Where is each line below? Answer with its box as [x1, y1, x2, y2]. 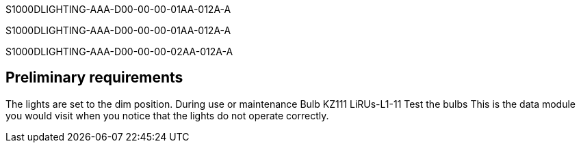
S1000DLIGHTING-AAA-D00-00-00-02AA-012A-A [5, 46, 233, 57]
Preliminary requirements [5, 69, 183, 87]
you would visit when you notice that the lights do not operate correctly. [5, 109, 329, 121]
